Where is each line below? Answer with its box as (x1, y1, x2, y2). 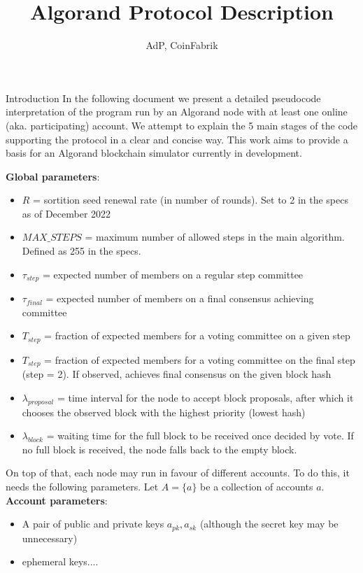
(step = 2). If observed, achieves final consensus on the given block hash (22, 367, 332, 381)
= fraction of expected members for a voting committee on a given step (44, 328, 350, 343)
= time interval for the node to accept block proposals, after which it (57, 390, 354, 404)
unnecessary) (22, 530, 78, 545)
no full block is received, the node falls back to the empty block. (22, 441, 297, 456)
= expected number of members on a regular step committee (43, 267, 304, 281)
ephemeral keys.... (22, 554, 99, 569)
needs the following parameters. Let (6, 479, 159, 493)
